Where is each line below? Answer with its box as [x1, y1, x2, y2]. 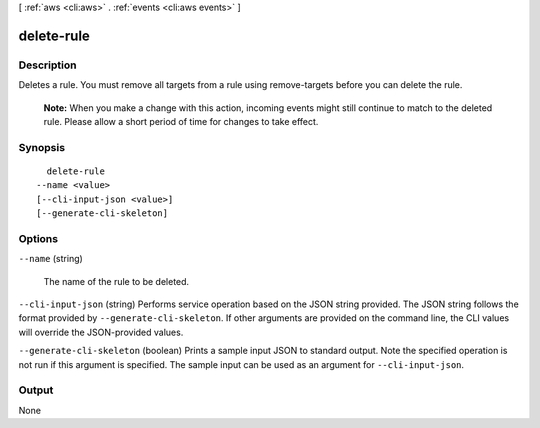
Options [18, 231, 59, 245]
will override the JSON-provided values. [18, 326, 184, 338]
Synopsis [18, 140, 65, 154]
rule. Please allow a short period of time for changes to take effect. [43, 115, 319, 127]
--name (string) [18, 253, 84, 265]
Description [18, 58, 77, 72]
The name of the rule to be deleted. [43, 275, 190, 287]
